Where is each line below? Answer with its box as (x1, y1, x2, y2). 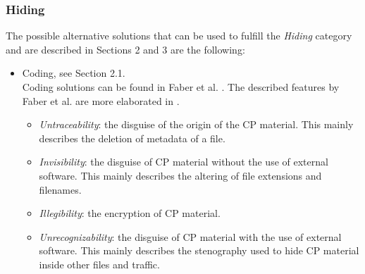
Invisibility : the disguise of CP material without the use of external (39, 154, 328, 169)
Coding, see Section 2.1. (22, 66, 125, 80)
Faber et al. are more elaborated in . (22, 93, 180, 108)
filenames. (39, 182, 82, 197)
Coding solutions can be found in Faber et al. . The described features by (22, 80, 340, 94)
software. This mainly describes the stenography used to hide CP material (39, 243, 359, 258)
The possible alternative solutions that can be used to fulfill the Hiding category (6, 28, 352, 43)
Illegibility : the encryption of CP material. (39, 206, 221, 220)
